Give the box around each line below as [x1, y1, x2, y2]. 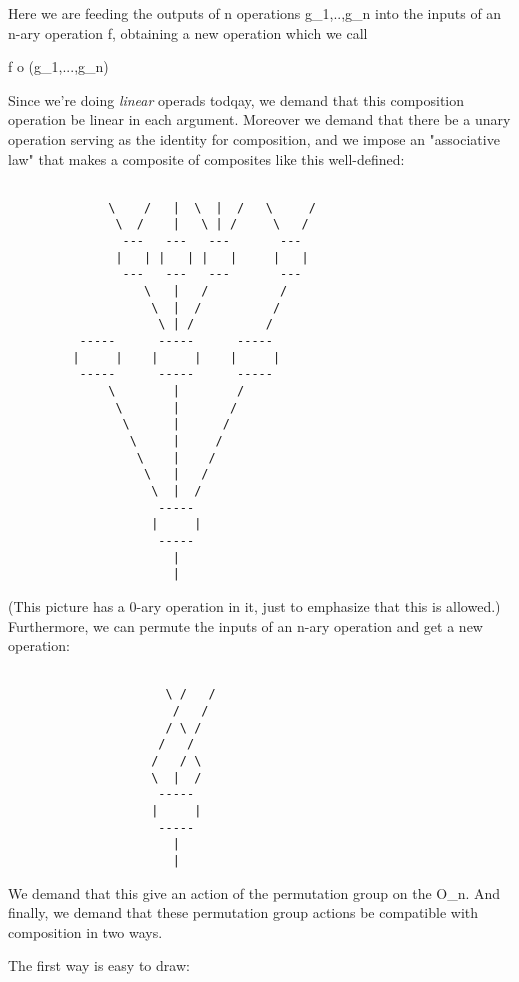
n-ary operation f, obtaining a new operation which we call [8, 22, 368, 43]
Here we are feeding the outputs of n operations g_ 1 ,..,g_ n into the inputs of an [8, 3, 502, 23]
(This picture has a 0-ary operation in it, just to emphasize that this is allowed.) [8, 595, 501, 616]
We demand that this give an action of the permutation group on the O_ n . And [8, 882, 501, 903]
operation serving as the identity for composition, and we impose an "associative [8, 128, 500, 149]
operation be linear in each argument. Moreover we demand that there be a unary [8, 109, 511, 130]
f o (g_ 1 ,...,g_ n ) [8, 56, 109, 77]
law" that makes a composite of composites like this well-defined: [8, 148, 405, 169]
